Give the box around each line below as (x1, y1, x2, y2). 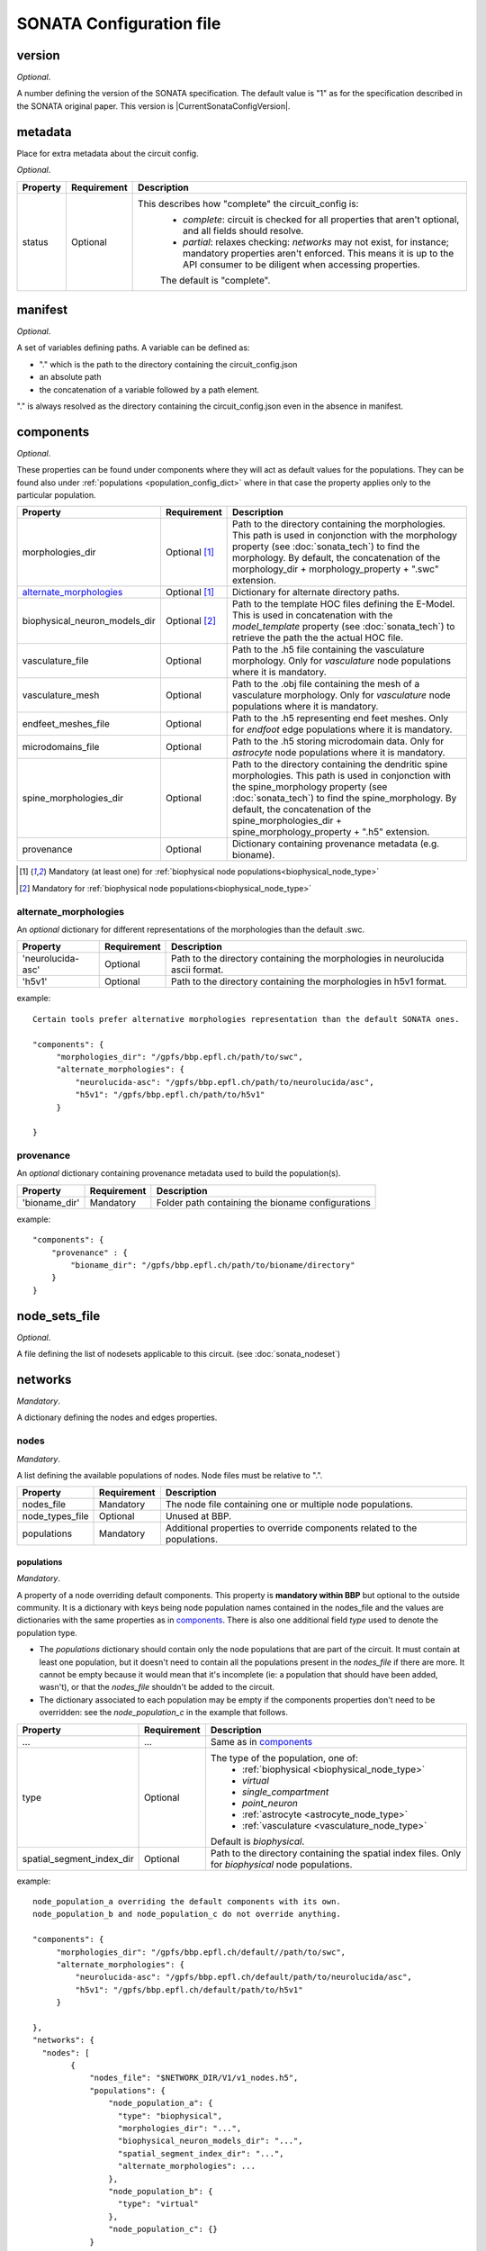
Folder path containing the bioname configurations (156, 1196, 371, 1208)
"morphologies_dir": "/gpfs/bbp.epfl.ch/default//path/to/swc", (56, 1947, 346, 1957)
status (22, 235, 49, 248)
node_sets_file (16, 1308, 101, 1324)
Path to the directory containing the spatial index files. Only (210, 1847, 462, 1859)
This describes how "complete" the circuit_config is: (138, 197, 359, 210)
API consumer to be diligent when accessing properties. (183, 258, 420, 270)
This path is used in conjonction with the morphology (232, 529, 458, 542)
